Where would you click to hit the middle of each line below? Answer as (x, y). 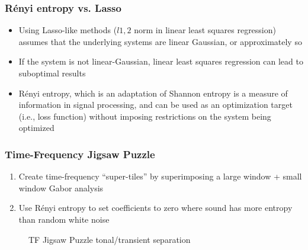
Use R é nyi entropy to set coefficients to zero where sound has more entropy (155, 208)
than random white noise (64, 219)
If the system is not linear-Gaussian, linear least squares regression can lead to (161, 61)
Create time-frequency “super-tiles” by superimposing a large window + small (160, 176)
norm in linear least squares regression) (205, 30)
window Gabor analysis (61, 187)
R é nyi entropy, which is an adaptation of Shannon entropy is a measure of (153, 93)
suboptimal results (52, 73)
